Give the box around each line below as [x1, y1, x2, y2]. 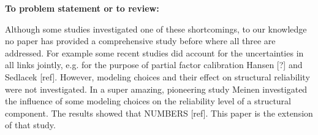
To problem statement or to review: [5, 2, 159, 14]
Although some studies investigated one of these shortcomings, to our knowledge [5, 22, 307, 35]
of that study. [5, 118, 56, 131]
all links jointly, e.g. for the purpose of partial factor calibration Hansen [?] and [5, 58, 303, 71]
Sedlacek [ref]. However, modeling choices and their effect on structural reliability [5, 70, 310, 83]
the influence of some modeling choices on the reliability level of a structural [5, 94, 291, 107]
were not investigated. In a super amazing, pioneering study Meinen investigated [5, 82, 308, 95]
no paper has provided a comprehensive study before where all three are [5, 34, 276, 47]
